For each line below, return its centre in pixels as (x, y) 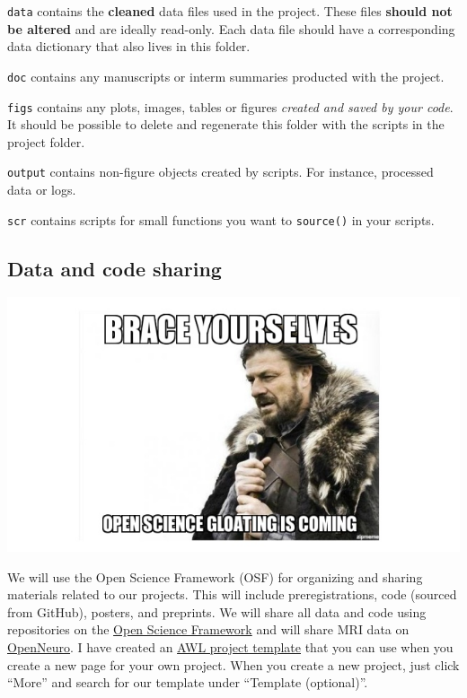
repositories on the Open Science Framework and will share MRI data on (208, 629)
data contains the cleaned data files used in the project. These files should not (230, 11)
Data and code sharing (115, 268)
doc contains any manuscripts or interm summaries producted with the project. (226, 76)
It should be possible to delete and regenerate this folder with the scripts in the (226, 124)
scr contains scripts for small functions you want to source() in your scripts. (221, 219)
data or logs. (42, 189)
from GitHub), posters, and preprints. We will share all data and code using (217, 611)
